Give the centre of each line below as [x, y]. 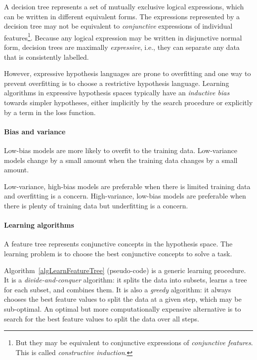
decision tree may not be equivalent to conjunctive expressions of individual [118, 26]
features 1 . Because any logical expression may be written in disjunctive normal [123, 37]
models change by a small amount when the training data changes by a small [121, 160]
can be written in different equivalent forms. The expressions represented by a [122, 16]
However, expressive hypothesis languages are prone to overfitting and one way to [128, 73]
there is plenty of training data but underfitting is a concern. [96, 205]
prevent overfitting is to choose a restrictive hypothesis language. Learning [117, 83]
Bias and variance [35, 131]
